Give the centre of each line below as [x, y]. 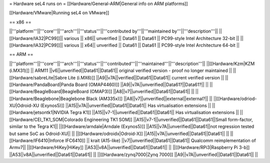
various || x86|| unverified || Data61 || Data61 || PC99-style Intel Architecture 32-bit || [151, 38]
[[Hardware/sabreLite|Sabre [38, 77]
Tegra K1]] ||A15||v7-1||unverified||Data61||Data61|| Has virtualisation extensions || [154, 112]
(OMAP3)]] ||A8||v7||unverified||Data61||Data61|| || [142, 91]
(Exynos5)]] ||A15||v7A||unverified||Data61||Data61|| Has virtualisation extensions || [126, 105]
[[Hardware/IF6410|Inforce [37, 140]
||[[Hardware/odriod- [235, 98]
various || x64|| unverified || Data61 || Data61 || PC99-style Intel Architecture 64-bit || [152, 45]
